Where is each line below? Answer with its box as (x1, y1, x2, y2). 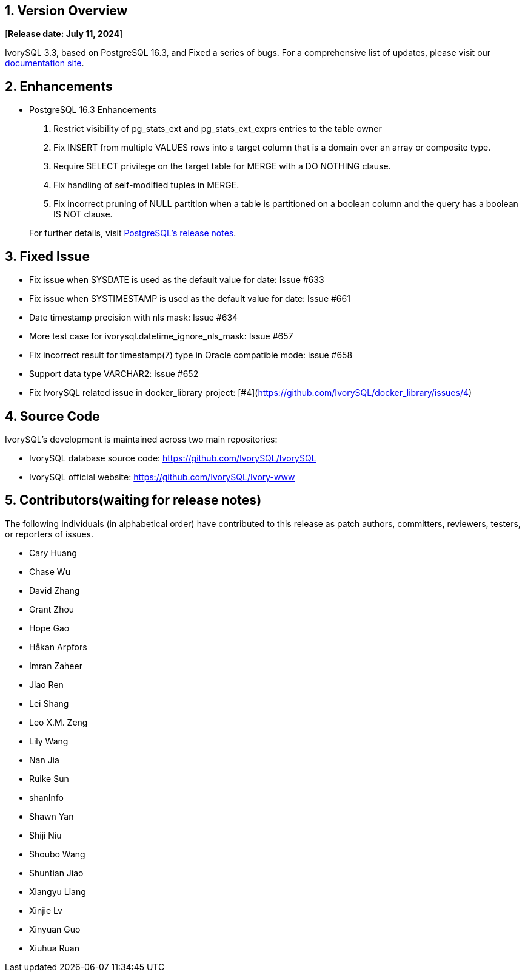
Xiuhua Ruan (29, 942, 79, 953)
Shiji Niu (29, 829, 62, 840)
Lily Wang (29, 735, 69, 746)
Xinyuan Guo (29, 924, 81, 934)
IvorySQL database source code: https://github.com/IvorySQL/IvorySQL (29, 452, 316, 463)
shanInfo (29, 792, 64, 803)
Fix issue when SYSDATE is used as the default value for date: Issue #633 (29, 274, 324, 285)
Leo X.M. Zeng (29, 717, 88, 727)
